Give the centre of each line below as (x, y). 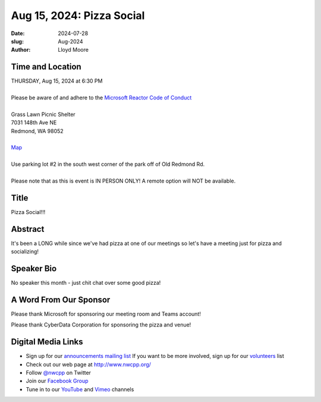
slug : (17, 41)
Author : (21, 50)
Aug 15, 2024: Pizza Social (78, 15)
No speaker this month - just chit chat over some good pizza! (86, 283)
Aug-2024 (70, 41)
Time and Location (46, 67)
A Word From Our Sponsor (61, 299)
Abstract (28, 229)
